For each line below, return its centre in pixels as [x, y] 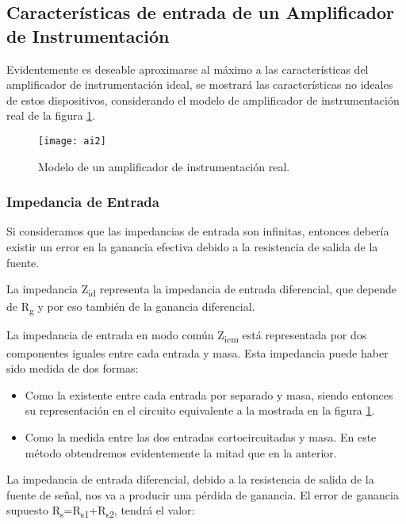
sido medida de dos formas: [73, 368]
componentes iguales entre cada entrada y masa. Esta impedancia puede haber [197, 352]
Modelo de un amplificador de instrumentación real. [164, 166]
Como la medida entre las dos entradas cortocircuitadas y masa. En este [201, 436]
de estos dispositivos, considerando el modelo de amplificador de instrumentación [203, 99]
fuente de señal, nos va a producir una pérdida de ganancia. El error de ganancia [203, 494]
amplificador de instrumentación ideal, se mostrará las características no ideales [200, 84]
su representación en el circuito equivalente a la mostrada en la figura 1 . [200, 410]
